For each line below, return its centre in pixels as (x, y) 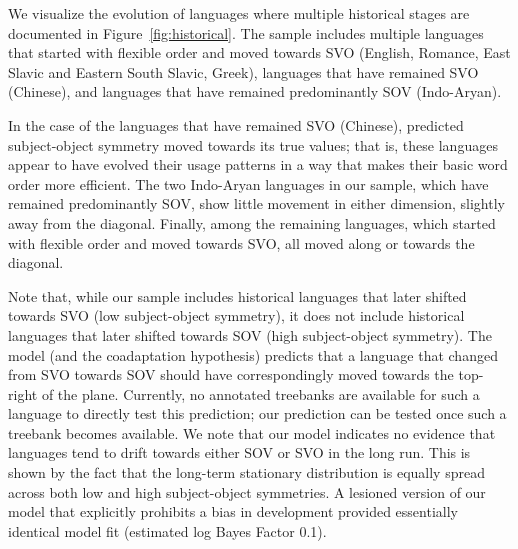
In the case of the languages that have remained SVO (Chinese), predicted (236, 124)
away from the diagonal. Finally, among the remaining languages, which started (252, 222)
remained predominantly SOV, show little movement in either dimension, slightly (256, 203)
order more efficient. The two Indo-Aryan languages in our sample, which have (248, 183)
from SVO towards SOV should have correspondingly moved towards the (231, 374)
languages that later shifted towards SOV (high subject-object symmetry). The (250, 334)
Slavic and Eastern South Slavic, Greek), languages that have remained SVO (243, 71)
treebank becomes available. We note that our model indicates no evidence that (252, 432)
